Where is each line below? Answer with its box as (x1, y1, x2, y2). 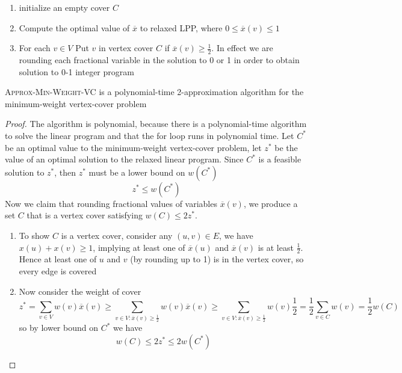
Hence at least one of (19, 253, 97, 265)
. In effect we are (211, 42, 273, 54)
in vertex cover (99, 42, 153, 54)
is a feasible (258, 153, 301, 165)
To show (19, 229, 50, 241)
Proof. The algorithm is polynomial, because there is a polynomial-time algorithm (5, 117, 307, 130)
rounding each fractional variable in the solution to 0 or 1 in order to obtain (19, 54, 300, 66)
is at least (258, 241, 294, 253)
